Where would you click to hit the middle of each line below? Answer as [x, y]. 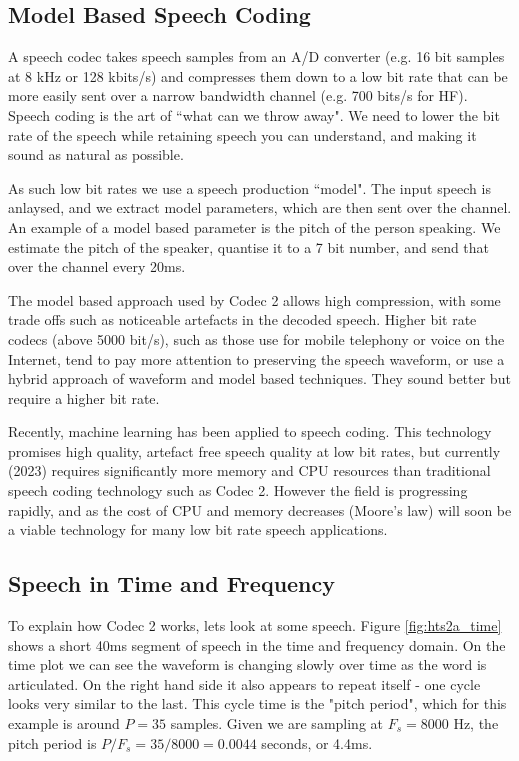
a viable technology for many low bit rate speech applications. [198, 529]
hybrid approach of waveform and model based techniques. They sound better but [259, 378]
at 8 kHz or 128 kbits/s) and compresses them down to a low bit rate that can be [258, 75]
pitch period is [52, 742]
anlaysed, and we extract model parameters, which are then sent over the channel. [260, 207]
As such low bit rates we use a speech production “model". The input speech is [249, 187]
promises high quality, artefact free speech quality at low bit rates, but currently [254, 450]
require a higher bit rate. [84, 397]
